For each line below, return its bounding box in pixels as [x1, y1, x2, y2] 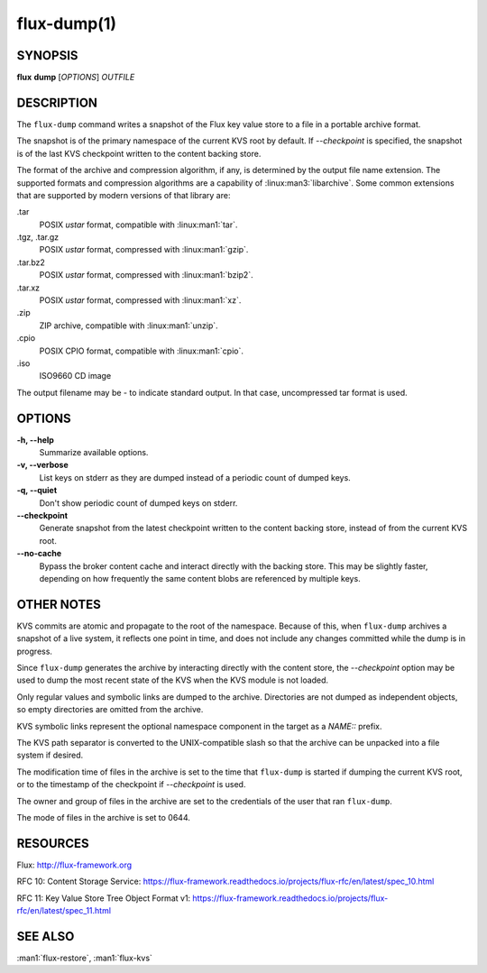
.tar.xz [16, 282, 41, 293]
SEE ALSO [16, 929, 75, 944]
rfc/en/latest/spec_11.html [16, 905, 112, 916]
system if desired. [16, 749, 84, 761]
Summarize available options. [39, 447, 149, 458]
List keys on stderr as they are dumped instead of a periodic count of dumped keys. [39, 472, 351, 482]
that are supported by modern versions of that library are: [16, 189, 231, 200]
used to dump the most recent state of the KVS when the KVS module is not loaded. [16, 675, 329, 685]
